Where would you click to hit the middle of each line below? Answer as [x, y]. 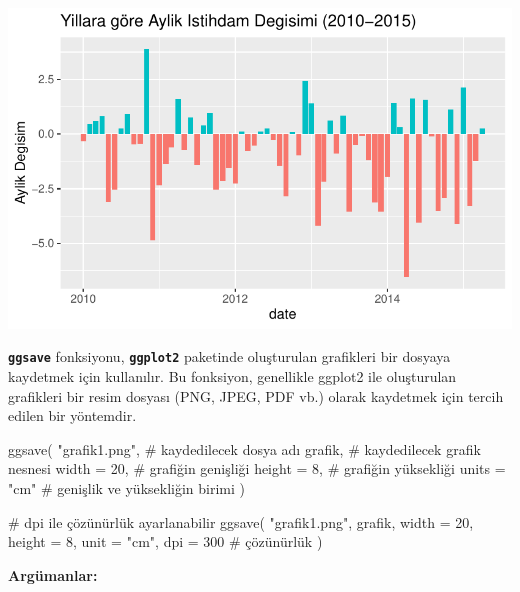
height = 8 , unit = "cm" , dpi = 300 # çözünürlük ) [165, 541]
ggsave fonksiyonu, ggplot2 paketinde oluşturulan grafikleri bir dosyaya [229, 356]
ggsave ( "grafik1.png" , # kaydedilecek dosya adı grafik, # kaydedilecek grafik [244, 448]
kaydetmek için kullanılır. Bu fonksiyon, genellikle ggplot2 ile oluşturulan [232, 375]
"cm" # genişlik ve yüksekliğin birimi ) [127, 487]
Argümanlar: [53, 574]
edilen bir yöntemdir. [72, 415]
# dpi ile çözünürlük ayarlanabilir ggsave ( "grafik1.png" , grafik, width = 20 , [241, 521]
